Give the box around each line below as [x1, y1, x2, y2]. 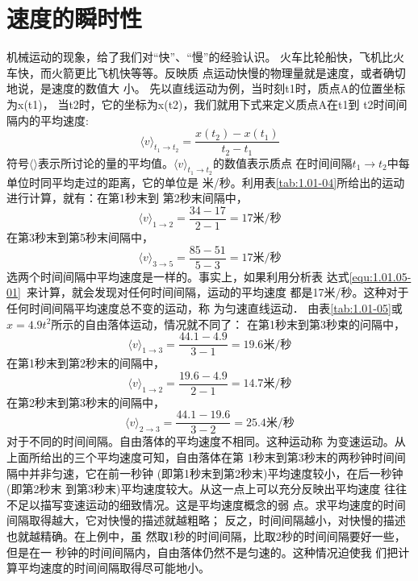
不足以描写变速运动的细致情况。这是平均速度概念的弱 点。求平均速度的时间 [6, 496, 406, 513]
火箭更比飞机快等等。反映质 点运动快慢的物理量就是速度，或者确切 [51, 64, 406, 81]
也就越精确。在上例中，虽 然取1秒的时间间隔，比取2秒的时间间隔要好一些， [6, 528, 406, 545]
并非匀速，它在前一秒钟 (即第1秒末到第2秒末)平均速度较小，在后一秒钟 [28, 464, 403, 481]
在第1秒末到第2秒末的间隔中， [6, 355, 165, 371]
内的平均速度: [17, 111, 89, 128]
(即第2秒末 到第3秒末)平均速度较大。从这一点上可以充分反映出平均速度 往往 [6, 480, 408, 497]
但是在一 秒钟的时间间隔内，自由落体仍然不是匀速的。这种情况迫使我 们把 [6, 543, 399, 560]
